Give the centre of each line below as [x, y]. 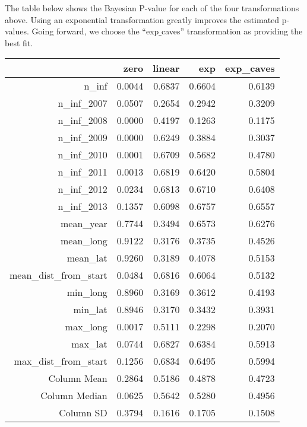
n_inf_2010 [83, 155]
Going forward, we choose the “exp [95, 31]
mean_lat [87, 258]
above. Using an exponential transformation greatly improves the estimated [142, 19]
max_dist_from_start [61, 361]
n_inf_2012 [83, 189]
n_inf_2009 [83, 138]
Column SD [83, 413]
